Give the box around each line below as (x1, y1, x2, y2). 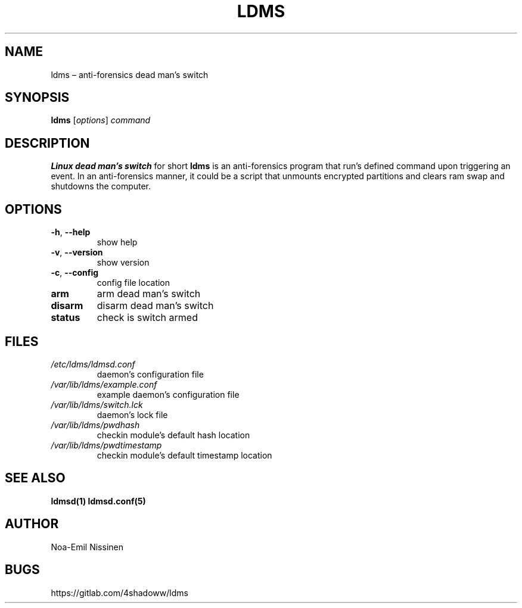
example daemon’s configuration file (97, 389, 240, 400)
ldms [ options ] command (51, 115, 151, 126)
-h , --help (51, 227, 91, 238)
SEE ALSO (5, 470, 66, 486)
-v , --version (51, 247, 103, 258)
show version (97, 257, 150, 268)
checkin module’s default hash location (97, 429, 250, 440)
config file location (97, 278, 170, 288)
